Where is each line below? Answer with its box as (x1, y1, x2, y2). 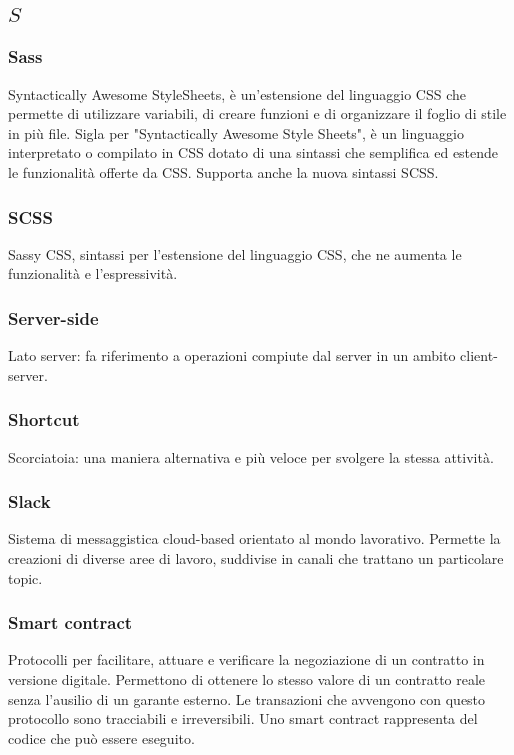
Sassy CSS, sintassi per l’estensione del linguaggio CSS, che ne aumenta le (8, 243, 462, 264)
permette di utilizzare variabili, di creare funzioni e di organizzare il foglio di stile (8, 103, 507, 124)
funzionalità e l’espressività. (8, 263, 178, 284)
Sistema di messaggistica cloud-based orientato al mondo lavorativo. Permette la (8, 528, 501, 549)
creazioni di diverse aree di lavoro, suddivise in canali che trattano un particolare (8, 548, 504, 569)
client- (460, 345, 498, 366)
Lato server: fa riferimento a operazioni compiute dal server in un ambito (8, 345, 456, 366)
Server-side (8, 305, 99, 330)
